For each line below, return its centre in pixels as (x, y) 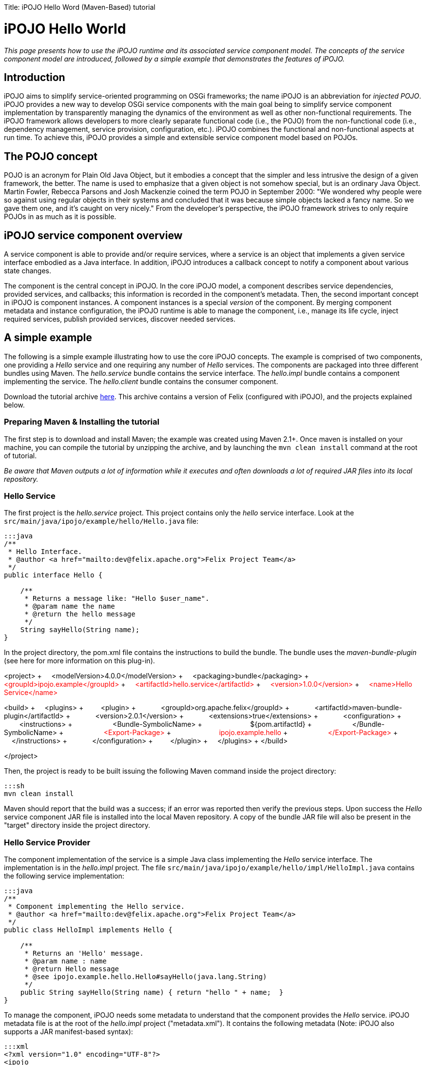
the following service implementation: (64, 876)
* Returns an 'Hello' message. (84, 953)
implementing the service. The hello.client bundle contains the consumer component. (141, 381)
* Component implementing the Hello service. (96, 907)
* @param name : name (66, 961)
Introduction (35, 77)
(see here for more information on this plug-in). (79, 661)
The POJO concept (51, 156)
